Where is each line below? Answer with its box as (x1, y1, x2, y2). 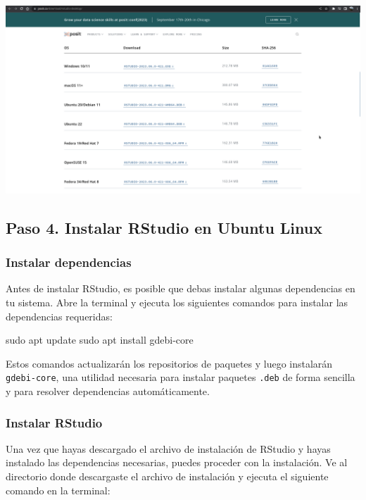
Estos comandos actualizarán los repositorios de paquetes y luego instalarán (6, 356, 333, 370)
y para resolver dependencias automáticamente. (6, 383, 210, 398)
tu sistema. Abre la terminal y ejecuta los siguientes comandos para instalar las (6, 294, 348, 309)
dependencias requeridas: (6, 308, 113, 323)
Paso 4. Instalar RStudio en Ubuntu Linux (6, 216, 322, 238)
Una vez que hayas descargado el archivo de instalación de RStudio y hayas (6, 441, 331, 456)
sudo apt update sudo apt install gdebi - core (6, 332, 194, 347)
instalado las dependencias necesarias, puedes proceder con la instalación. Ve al (6, 455, 348, 470)
